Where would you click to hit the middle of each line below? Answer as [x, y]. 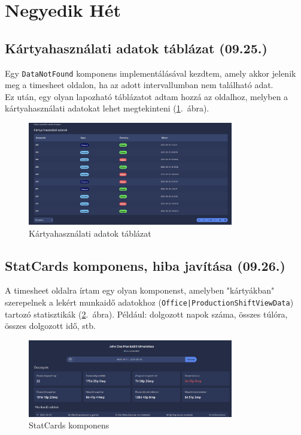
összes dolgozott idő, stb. [50, 326]
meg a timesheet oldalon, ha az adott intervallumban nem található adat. [139, 85]
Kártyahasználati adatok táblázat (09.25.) [136, 48]
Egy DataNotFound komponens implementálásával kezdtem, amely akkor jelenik [150, 73]
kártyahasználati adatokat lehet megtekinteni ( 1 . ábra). [107, 108]
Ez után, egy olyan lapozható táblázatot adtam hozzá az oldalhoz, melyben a [147, 96]
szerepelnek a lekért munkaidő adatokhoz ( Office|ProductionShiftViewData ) [149, 302]
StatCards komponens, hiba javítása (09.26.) [145, 265]
